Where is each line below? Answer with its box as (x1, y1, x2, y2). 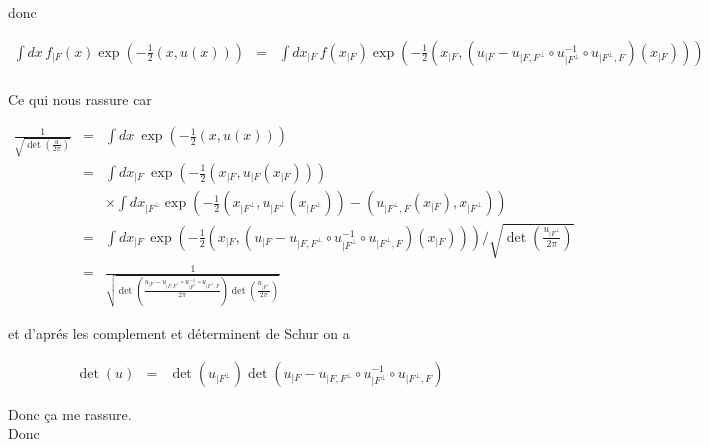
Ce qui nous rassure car (8, 88, 152, 109)
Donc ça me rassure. (8, 403, 132, 424)
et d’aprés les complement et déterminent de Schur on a (8, 322, 350, 343)
